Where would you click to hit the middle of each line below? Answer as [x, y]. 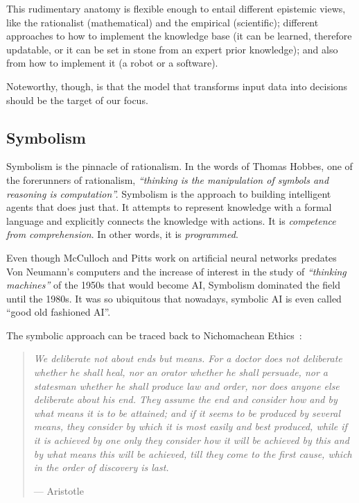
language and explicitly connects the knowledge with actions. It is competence [171, 220]
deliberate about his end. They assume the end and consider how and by [185, 399]
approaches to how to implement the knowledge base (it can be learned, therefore [179, 36]
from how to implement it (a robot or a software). [112, 63]
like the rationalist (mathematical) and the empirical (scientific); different [163, 22]
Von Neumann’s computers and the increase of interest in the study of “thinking [176, 271]
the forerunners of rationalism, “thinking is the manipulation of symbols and [168, 179]
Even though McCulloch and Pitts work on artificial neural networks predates [172, 257]
